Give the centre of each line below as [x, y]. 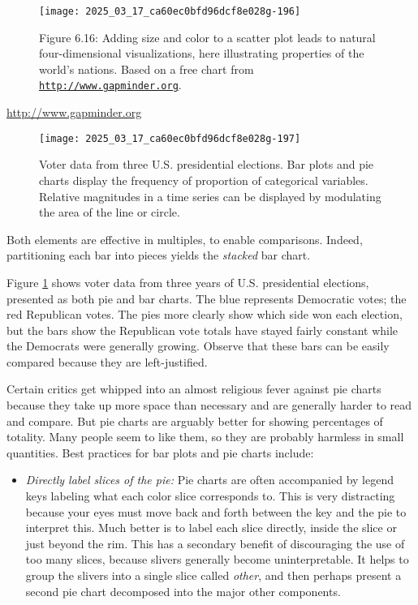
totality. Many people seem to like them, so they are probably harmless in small [205, 437]
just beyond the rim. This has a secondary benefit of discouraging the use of [215, 543]
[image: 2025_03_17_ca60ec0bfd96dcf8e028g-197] [170, 138]
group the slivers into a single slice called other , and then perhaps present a [213, 575]
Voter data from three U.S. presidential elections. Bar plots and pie [207, 164]
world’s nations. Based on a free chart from [147, 69]
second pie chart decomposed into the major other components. [183, 591]
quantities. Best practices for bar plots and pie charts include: [160, 452]
